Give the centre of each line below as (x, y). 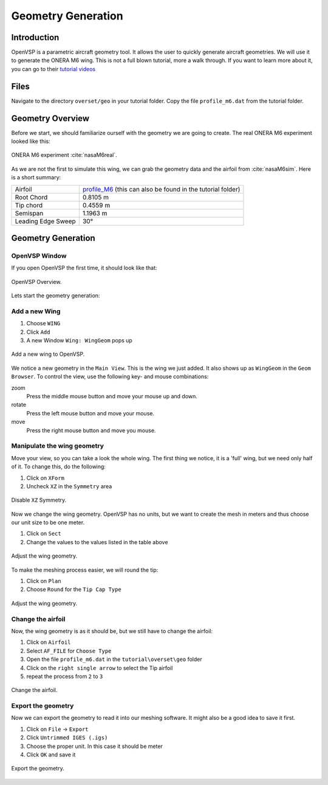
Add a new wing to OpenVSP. (48, 354)
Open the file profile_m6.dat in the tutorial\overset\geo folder (114, 659)
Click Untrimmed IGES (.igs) (67, 738)
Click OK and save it (51, 755)
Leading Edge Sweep (45, 221)
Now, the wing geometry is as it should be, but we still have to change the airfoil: (112, 631)
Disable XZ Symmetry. (39, 500)
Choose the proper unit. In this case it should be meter (95, 746)
